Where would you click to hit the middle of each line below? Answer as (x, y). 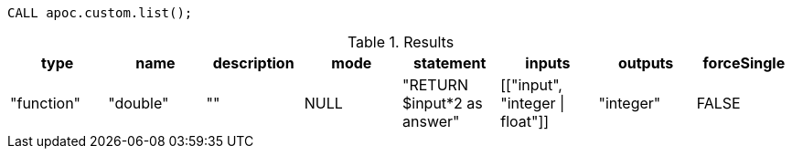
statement (450, 63)
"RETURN (435, 85)
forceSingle (744, 63)
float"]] (525, 121)
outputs (646, 63)
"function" (46, 103)
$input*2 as (443, 103)
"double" (139, 103)
